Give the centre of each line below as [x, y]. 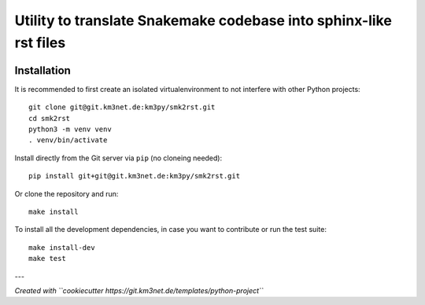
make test [47, 259]
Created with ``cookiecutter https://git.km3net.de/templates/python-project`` [139, 290]
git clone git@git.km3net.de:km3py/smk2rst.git [122, 107]
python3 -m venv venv [70, 129]
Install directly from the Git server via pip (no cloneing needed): [118, 158]
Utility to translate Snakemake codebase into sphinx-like [203, 20]
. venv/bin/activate [68, 140]
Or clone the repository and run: [67, 193]
